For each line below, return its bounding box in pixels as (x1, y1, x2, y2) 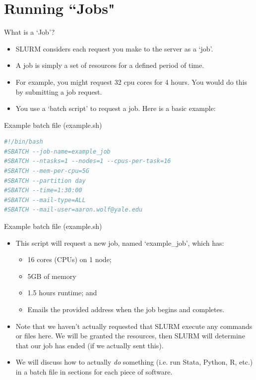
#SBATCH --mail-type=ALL (4, 196, 86, 204)
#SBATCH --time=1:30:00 (4, 187, 82, 194)
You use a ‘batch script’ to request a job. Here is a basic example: (15, 103, 216, 113)
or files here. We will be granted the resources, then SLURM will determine (15, 330, 245, 341)
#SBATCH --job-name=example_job (4, 148, 111, 155)
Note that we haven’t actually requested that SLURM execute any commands (15, 321, 253, 331)
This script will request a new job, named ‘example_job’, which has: (15, 237, 224, 248)
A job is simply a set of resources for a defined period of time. (15, 60, 204, 70)
